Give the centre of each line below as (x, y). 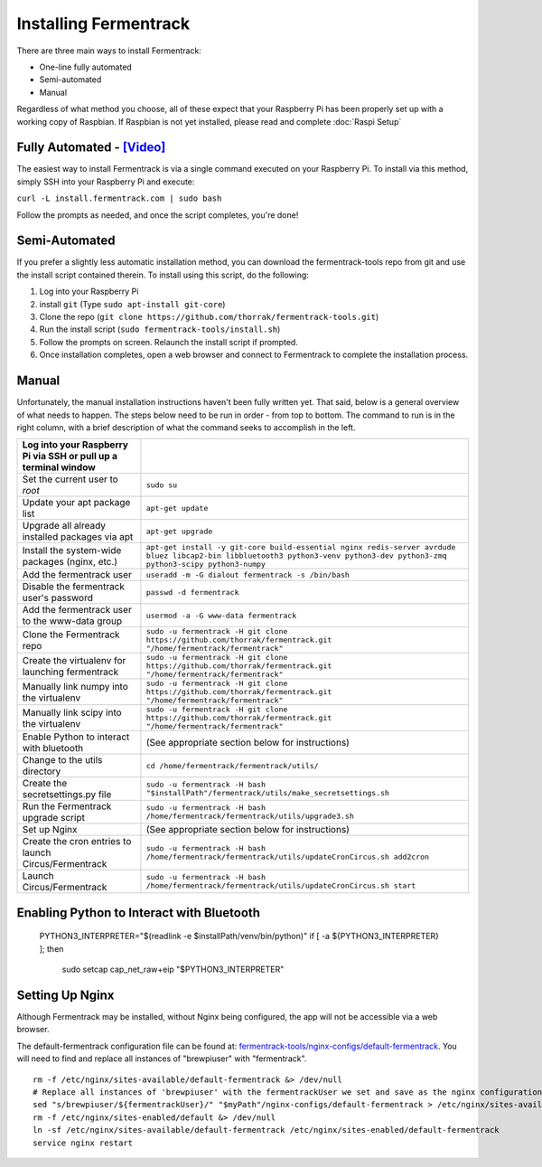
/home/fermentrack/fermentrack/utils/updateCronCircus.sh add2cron (287, 857)
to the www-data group (72, 621)
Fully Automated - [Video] (91, 148)
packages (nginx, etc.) (70, 561)
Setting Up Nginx (65, 995)
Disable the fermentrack (74, 587)
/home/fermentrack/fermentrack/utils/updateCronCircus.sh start (281, 886)
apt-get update (177, 508)
